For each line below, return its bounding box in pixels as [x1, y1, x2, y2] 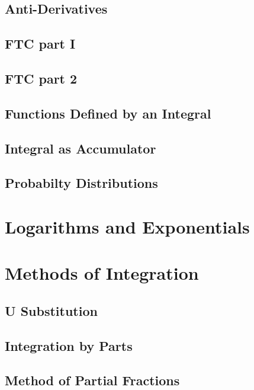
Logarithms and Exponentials [5, 214, 250, 238]
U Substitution [5, 301, 98, 319]
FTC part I [5, 34, 76, 53]
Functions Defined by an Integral [5, 104, 211, 122]
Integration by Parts [5, 336, 133, 354]
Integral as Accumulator [5, 139, 156, 157]
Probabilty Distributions [5, 174, 158, 192]
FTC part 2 [5, 69, 78, 87]
